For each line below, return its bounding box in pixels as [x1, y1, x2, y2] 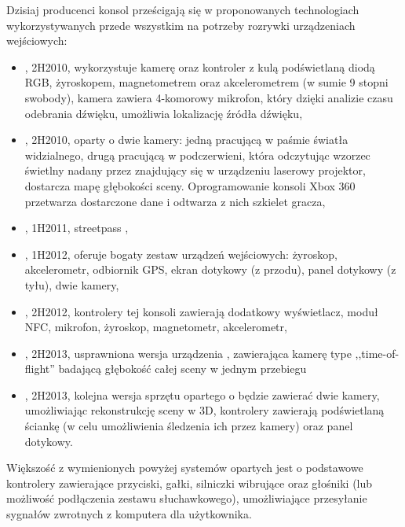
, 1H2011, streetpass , [24, 219, 129, 236]
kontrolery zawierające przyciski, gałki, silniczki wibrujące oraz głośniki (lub [6, 474, 373, 491]
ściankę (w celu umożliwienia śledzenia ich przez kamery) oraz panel [24, 418, 353, 434]
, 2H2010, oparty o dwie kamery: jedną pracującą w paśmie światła [24, 131, 348, 148]
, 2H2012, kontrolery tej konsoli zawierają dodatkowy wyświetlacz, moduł [24, 303, 378, 319]
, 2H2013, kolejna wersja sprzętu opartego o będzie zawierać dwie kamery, [24, 386, 380, 403]
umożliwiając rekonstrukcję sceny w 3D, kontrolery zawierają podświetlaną [24, 402, 385, 418]
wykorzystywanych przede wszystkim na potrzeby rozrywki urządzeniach [6, 17, 356, 33]
